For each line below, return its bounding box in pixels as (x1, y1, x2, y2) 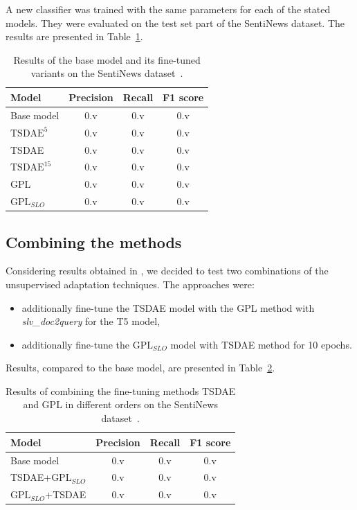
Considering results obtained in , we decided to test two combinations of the (6, 263, 329, 278)
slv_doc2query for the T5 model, (21, 314, 161, 328)
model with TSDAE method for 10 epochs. (170, 337, 352, 351)
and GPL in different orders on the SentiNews (23, 397, 218, 412)
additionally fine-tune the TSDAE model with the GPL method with (21, 300, 315, 315)
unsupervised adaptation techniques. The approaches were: (6, 276, 255, 291)
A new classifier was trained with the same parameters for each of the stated (6, 2, 331, 16)
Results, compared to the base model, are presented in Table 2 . (6, 360, 275, 375)
